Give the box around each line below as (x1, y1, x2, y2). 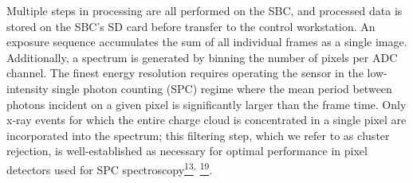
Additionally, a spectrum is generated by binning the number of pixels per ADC (6, 49, 398, 65)
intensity (6, 80, 49, 96)
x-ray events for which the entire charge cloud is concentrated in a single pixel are (6, 111, 407, 128)
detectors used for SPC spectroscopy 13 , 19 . (6, 158, 213, 177)
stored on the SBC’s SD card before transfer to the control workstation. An (6, 18, 376, 34)
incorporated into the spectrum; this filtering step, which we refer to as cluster (6, 127, 390, 143)
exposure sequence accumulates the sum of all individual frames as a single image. (6, 33, 407, 50)
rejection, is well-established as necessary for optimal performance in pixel (6, 142, 368, 159)
